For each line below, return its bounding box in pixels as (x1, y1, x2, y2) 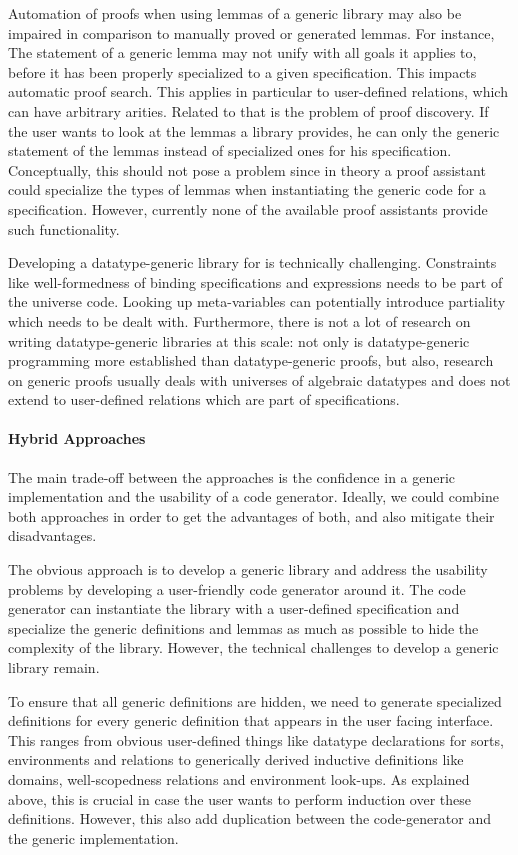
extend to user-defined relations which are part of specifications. (8, 389, 400, 410)
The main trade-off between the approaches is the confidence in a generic (8, 466, 456, 487)
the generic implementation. (8, 827, 179, 848)
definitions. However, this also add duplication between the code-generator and (8, 808, 491, 829)
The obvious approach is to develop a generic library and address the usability (8, 559, 488, 580)
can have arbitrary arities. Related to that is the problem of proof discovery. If (8, 100, 489, 121)
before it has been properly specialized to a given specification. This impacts (8, 61, 477, 82)
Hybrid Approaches (8, 428, 146, 449)
